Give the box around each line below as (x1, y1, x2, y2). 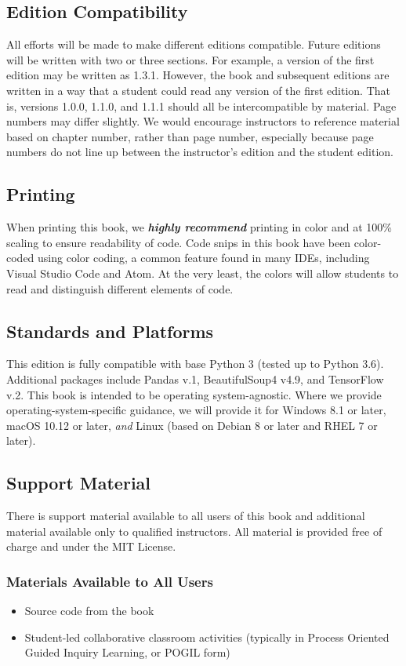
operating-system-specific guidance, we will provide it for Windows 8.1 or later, (6, 402, 386, 418)
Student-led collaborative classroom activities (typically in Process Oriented (24, 628, 390, 645)
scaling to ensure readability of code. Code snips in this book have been (6, 234, 351, 250)
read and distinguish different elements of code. (6, 280, 234, 297)
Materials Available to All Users (6, 571, 213, 591)
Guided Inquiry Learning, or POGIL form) (24, 644, 230, 661)
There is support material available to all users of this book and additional (6, 508, 365, 524)
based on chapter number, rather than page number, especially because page (6, 128, 374, 144)
